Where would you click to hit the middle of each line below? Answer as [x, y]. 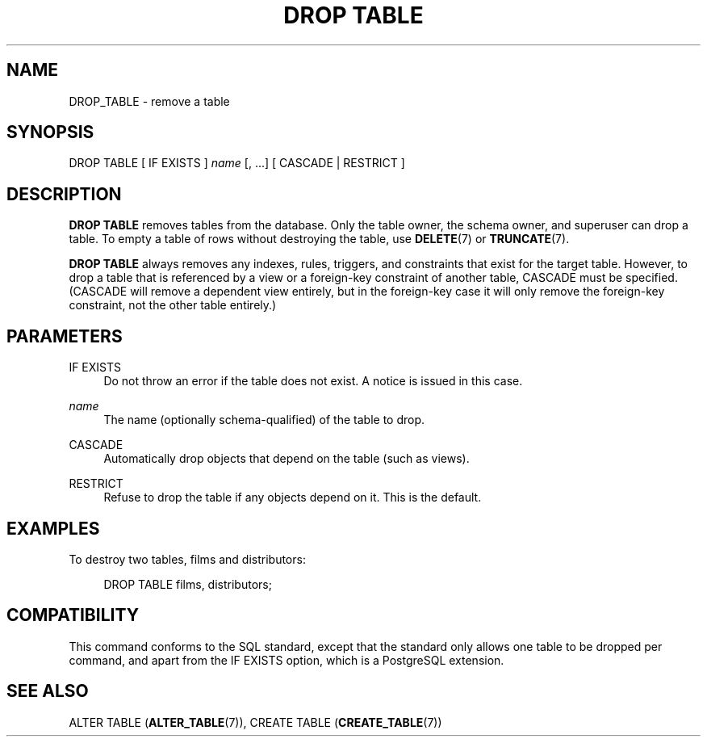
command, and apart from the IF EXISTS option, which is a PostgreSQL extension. [287, 660]
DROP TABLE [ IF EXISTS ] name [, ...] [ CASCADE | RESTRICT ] [237, 163]
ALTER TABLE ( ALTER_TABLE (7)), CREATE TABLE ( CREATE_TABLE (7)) [255, 722]
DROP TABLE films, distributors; [188, 584]
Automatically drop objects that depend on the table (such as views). [287, 459]
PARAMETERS [65, 336]
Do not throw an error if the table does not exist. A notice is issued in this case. [313, 381]
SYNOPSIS [50, 132]
